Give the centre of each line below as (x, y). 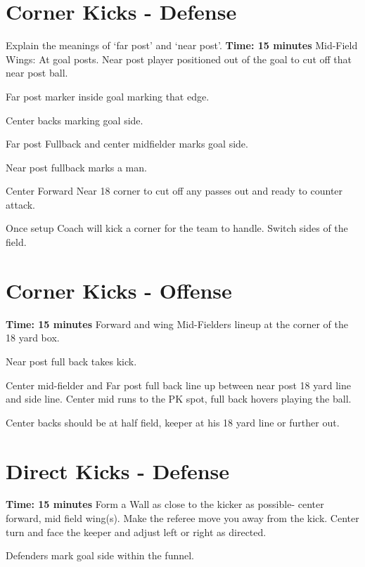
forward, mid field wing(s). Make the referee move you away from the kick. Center (182, 518)
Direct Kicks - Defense (118, 470)
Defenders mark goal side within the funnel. (100, 555)
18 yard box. (33, 338)
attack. (20, 204)
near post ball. (37, 73)
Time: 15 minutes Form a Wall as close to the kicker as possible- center (165, 504)
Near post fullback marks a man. (76, 167)
